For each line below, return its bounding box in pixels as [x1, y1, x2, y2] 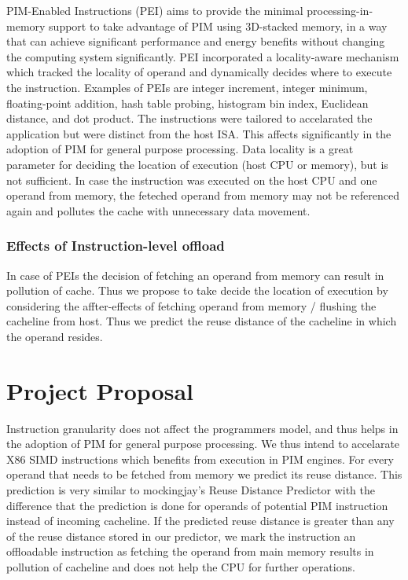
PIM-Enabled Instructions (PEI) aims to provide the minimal [6, 2, 303, 18]
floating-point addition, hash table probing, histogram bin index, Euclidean [6, 94, 369, 111]
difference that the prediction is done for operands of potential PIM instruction [6, 497, 388, 513]
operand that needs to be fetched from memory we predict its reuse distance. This [6, 466, 402, 483]
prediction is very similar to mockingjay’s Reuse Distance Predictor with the [6, 482, 375, 497]
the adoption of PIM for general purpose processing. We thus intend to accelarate [6, 435, 400, 452]
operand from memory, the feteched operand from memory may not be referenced [6, 187, 400, 204]
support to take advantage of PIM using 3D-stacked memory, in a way [49, 17, 388, 34]
